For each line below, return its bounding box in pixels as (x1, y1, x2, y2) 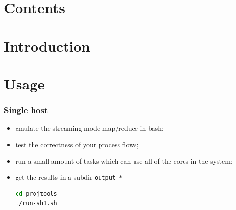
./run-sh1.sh (15, 200, 57, 207)
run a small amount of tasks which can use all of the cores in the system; (15, 156, 233, 166)
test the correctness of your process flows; (15, 139, 139, 149)
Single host (4, 104, 48, 116)
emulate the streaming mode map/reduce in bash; (15, 123, 164, 133)
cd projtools (15, 190, 57, 197)
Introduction (4, 35, 90, 55)
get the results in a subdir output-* (15, 172, 123, 182)
